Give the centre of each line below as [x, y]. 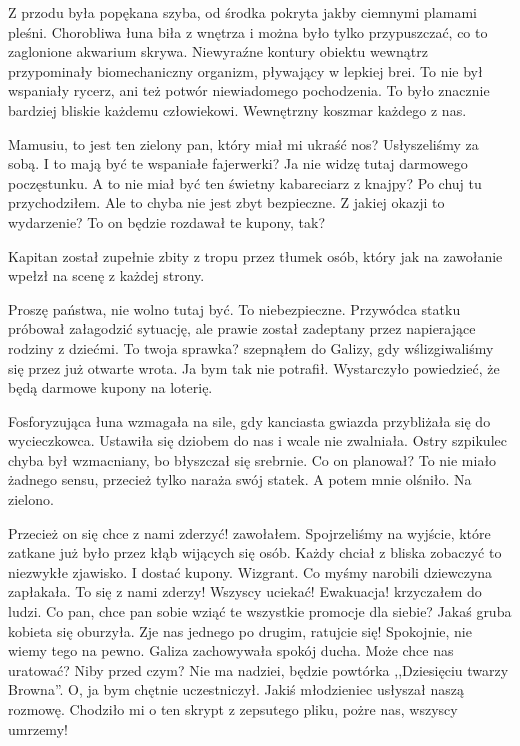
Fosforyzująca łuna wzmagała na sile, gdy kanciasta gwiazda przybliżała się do [249, 420]
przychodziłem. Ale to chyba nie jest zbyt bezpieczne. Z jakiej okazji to [226, 202]
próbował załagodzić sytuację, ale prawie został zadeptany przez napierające [242, 328]
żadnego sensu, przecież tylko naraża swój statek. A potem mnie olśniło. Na [240, 479]
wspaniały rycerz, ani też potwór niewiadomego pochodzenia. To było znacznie [249, 90]
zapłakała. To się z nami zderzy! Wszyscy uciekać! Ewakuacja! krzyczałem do [245, 591]
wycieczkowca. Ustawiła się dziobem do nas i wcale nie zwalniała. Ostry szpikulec [257, 440]
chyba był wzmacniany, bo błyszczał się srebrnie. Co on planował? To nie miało [252, 459]
